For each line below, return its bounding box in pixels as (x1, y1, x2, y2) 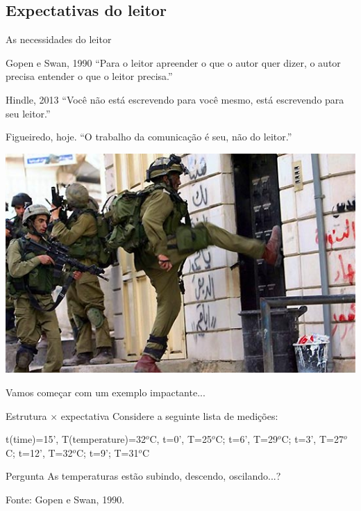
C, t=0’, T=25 (149, 432, 212, 446)
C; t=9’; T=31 (76, 445, 139, 460)
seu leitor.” (6, 106, 51, 120)
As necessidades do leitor (6, 32, 112, 47)
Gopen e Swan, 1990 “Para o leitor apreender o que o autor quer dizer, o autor (6, 55, 341, 70)
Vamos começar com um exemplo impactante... (6, 384, 205, 399)
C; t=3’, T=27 (281, 432, 344, 446)
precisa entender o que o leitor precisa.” (6, 69, 173, 83)
